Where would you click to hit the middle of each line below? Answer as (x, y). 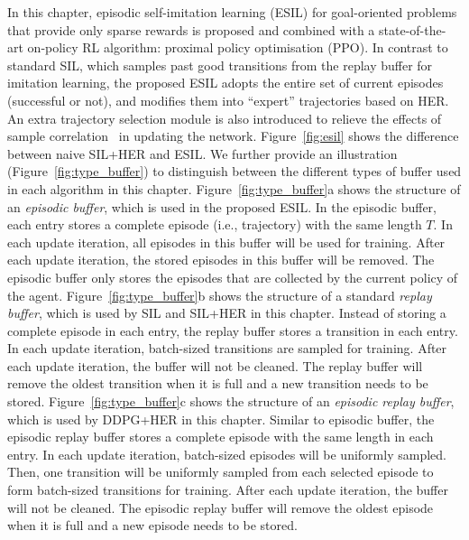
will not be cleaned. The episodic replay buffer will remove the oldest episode (221, 507)
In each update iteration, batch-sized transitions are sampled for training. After (227, 348)
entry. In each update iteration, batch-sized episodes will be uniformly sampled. (227, 454)
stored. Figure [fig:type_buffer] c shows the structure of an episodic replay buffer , (231, 401)
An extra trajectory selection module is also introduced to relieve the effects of (225, 118)
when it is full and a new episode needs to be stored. (152, 525)
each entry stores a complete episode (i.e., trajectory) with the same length (215, 224)
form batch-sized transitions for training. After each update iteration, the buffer (228, 490)
